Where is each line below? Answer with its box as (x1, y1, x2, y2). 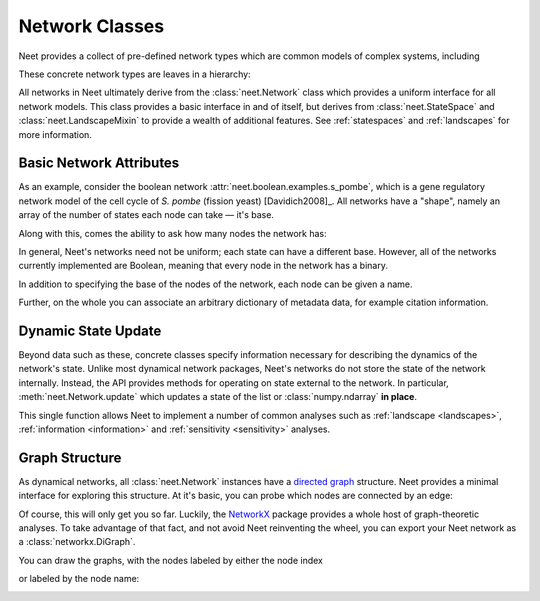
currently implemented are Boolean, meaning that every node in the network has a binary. (18, 260, 389, 272)
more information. (18, 128, 92, 140)
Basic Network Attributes (18, 155, 180, 172)
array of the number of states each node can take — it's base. (18, 209, 275, 221)
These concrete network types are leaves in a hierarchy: (18, 68, 251, 80)
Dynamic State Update (18, 322, 162, 339)
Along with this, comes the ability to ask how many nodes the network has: (18, 227, 327, 239)
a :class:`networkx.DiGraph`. (18, 536, 136, 548)
